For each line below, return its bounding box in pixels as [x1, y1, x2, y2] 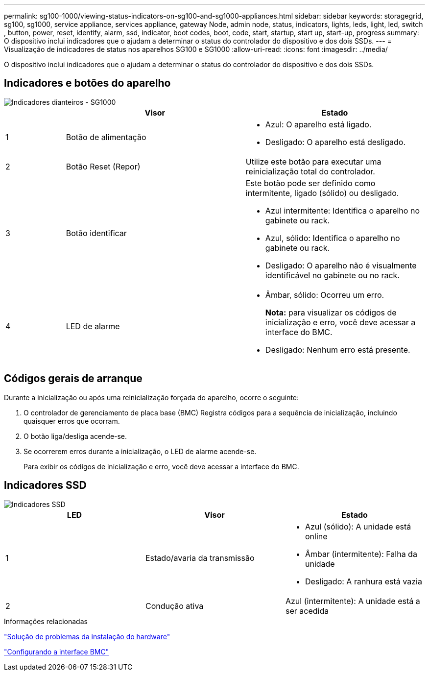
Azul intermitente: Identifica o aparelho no [265, 205, 420, 216]
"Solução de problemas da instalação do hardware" [4, 632, 170, 641]
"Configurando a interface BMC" [4, 647, 109, 656]
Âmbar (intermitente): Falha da [305, 549, 417, 559]
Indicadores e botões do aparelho [4, 77, 171, 90]
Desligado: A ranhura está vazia [305, 576, 422, 586]
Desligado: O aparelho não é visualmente [265, 260, 417, 270]
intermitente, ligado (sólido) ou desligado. [245, 188, 399, 198]
